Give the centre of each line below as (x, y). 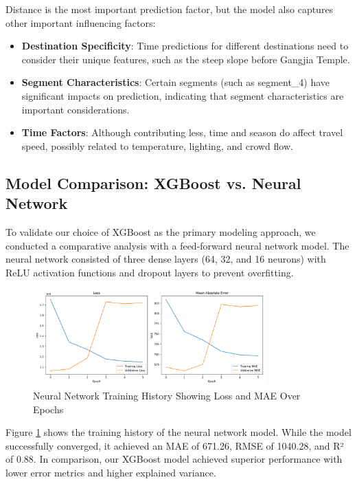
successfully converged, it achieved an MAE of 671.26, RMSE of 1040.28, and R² (175, 445)
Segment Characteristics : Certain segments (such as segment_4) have (176, 82)
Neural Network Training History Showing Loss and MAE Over (167, 395)
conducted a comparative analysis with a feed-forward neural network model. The (177, 245)
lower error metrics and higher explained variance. (111, 472)
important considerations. (76, 109)
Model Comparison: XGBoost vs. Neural (153, 183)
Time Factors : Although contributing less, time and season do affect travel (182, 132)
